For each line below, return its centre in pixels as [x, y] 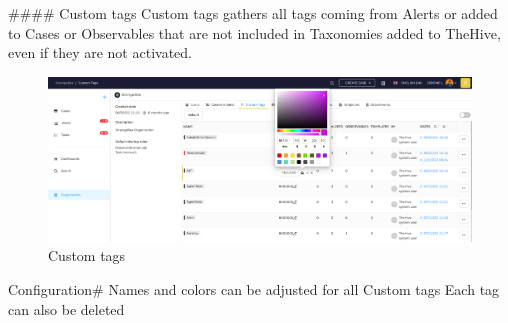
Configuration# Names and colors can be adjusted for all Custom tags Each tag [254, 288]
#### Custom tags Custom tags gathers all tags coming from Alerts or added [253, 13]
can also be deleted [66, 308]
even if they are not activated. [100, 52]
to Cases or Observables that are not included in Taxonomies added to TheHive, [254, 32]
